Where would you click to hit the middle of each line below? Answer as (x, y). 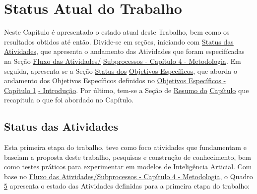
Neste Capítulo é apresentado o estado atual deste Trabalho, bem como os (117, 32)
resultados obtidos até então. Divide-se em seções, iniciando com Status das (119, 41)
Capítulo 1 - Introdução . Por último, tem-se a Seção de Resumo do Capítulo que (127, 90)
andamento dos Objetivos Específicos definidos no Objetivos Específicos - (115, 80)
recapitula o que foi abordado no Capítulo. (69, 100)
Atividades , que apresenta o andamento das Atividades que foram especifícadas (124, 51)
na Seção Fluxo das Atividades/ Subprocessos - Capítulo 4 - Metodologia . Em (123, 61)
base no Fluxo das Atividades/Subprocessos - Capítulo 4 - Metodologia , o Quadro (128, 176)
